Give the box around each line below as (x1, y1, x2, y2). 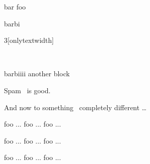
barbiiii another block (4, 68, 70, 79)
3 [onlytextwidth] (4, 35, 54, 45)
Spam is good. (4, 85, 51, 95)
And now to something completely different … (4, 102, 147, 112)
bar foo (4, 1, 26, 11)
